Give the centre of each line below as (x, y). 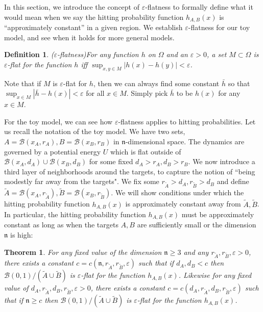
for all (95, 93)
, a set (217, 54)
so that (239, 83)
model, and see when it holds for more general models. (89, 37)
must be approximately (218, 214)
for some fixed (111, 161)
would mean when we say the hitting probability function (94, 17)
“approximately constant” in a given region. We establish (93, 27)
